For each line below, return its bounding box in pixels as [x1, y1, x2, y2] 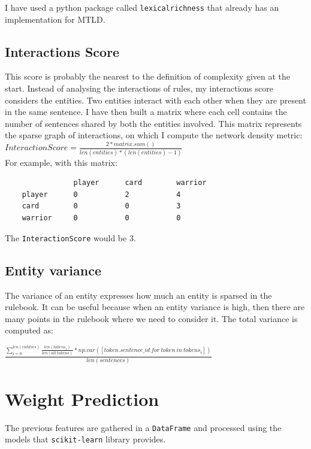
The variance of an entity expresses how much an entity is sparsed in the [5, 289, 272, 301]
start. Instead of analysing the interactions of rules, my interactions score [5, 82, 273, 95]
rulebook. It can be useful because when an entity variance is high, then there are [5, 301, 305, 313]
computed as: [5, 324, 53, 336]
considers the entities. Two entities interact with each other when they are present [5, 93, 306, 106]
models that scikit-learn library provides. [5, 433, 166, 445]
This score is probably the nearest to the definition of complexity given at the [5, 70, 291, 83]
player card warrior [73, 178, 207, 187]
